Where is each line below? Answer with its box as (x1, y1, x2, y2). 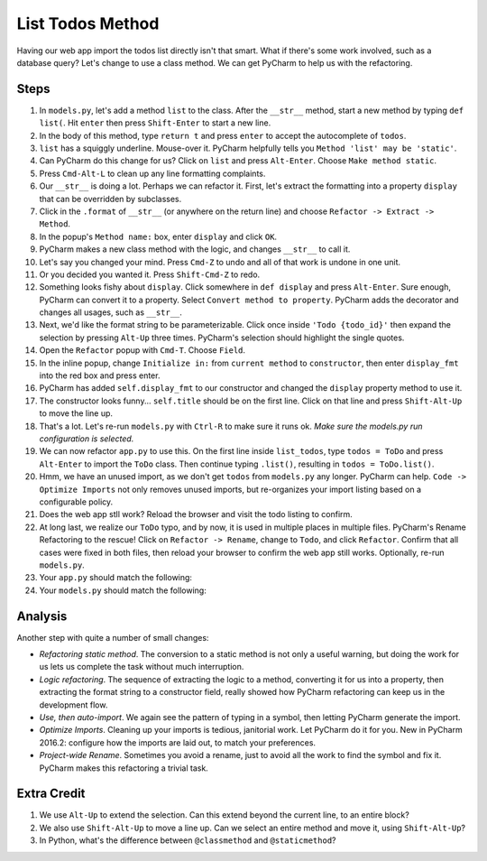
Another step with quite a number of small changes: (16, 632, 209, 643)
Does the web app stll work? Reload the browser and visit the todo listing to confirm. (39, 509, 354, 520)
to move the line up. (39, 408, 113, 419)
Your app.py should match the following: (39, 572, 193, 583)
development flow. (39, 699, 108, 710)
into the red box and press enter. (39, 370, 161, 381)
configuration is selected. (39, 433, 134, 444)
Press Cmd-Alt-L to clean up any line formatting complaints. (39, 168, 266, 179)
